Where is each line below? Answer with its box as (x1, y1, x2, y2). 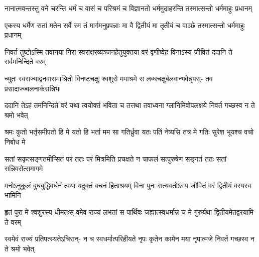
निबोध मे (5, 136, 26, 147)
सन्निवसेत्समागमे (5, 163, 43, 174)
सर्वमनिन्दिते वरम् (5, 56, 46, 67)
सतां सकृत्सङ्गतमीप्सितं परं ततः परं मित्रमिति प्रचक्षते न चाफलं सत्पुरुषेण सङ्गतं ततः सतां (5, 153, 227, 164)
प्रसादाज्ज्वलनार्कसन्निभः (5, 83, 61, 93)
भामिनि (5, 190, 21, 200)
